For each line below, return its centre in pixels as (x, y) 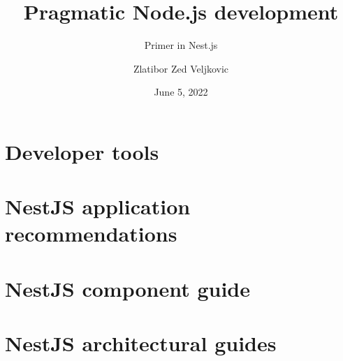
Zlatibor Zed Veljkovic (181, 68)
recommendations (91, 234)
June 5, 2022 (181, 92)
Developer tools (82, 151)
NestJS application (98, 206)
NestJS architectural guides (141, 343)
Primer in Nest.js (181, 45)
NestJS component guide (128, 288)
